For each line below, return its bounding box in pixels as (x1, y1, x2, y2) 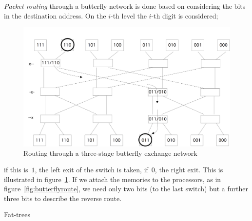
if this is (4, 165, 28, 175)
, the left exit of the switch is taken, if (35, 165, 148, 175)
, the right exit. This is (155, 165, 223, 175)
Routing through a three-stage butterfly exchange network (23, 148, 197, 158)
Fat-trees (4, 209, 30, 220)
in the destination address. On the (4, 10, 106, 20)
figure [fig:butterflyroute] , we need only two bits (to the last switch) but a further (4, 184, 248, 194)
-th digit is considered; (151, 10, 218, 20)
